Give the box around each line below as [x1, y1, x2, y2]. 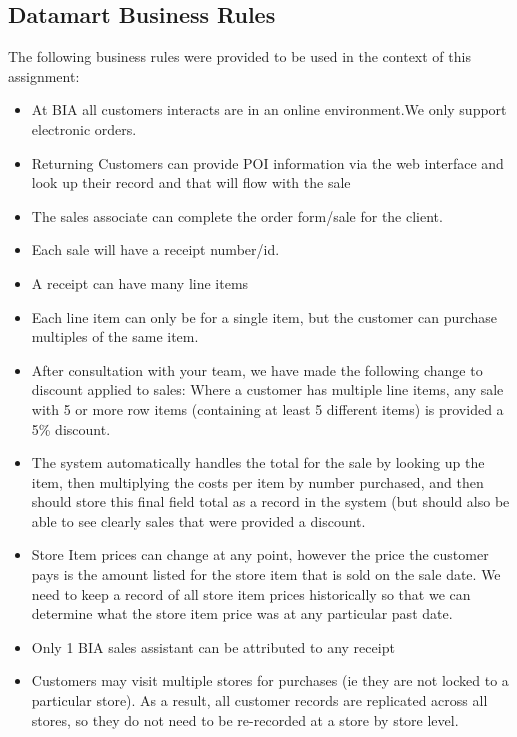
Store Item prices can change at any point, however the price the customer [31, 544, 489, 565]
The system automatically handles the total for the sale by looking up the [31, 452, 485, 473]
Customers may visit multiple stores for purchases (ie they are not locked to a [31, 670, 509, 691]
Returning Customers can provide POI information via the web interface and [31, 152, 504, 173]
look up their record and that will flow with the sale [31, 172, 351, 193]
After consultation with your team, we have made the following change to [31, 359, 483, 380]
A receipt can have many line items [31, 272, 249, 293]
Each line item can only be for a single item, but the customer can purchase [31, 306, 498, 327]
